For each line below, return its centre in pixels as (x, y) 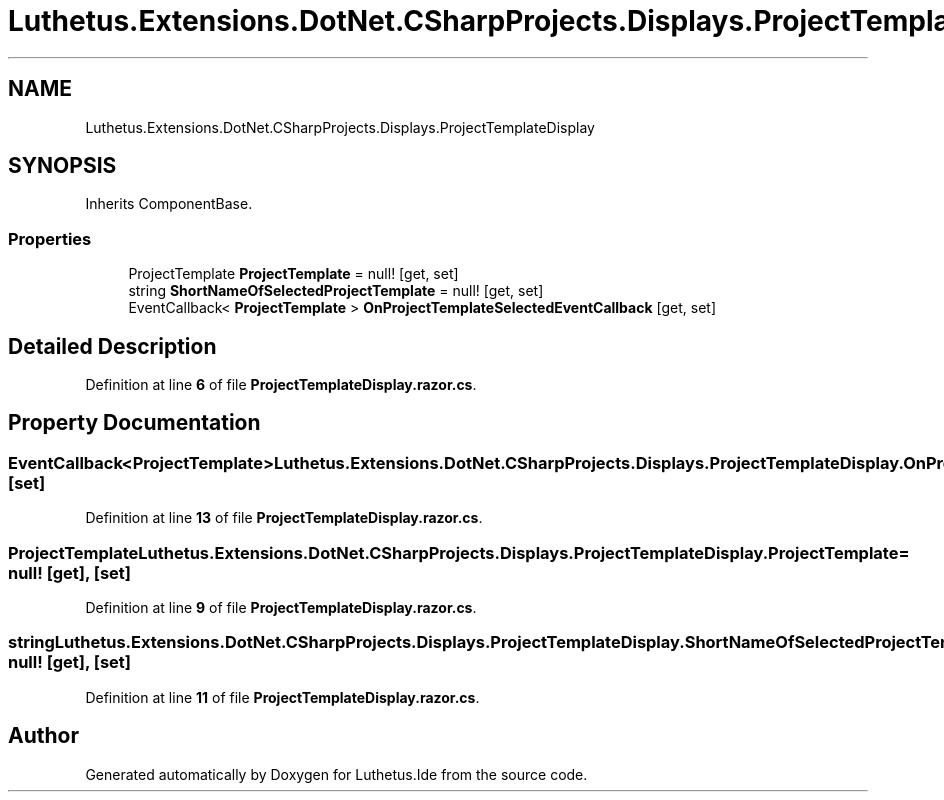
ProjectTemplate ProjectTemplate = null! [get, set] (293, 274)
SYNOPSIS (62, 166)
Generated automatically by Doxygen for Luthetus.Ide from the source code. (336, 774)
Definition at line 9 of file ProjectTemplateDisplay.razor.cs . (281, 607)
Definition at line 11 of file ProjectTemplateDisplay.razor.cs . (282, 697)
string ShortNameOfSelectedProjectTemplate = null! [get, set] (336, 291)
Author (43, 736)
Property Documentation (134, 423)
